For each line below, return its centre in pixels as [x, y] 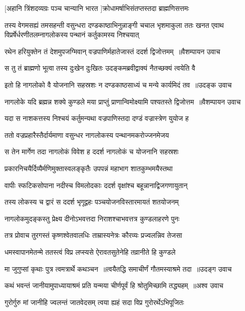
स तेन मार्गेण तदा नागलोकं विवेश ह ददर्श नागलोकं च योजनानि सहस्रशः [92, 152]
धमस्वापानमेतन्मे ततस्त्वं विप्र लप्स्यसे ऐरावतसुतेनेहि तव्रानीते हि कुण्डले [90, 252]
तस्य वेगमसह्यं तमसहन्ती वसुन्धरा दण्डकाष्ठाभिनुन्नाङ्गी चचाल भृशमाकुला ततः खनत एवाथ [114, 25]
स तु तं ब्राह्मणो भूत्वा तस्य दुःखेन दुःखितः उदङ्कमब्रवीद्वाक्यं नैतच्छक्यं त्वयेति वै [100, 68]
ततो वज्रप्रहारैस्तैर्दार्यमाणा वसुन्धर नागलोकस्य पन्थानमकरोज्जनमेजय [87, 135]
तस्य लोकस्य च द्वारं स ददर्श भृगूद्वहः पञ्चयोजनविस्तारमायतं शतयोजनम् [92, 202]
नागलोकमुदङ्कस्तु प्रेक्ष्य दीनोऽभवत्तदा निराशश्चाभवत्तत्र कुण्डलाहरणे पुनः [92, 218]
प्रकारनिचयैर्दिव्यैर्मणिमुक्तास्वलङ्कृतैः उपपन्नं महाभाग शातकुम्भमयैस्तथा [89, 168]
